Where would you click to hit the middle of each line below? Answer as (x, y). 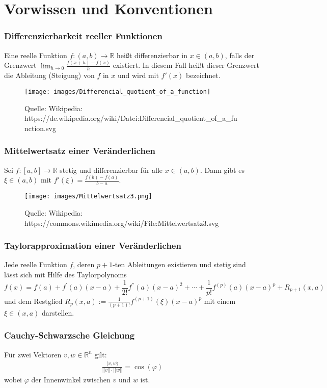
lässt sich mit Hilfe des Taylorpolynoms (65, 274)
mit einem (220, 301)
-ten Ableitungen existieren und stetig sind (179, 264)
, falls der (240, 55)
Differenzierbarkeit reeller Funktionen (83, 36)
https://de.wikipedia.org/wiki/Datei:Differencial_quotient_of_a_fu (131, 118)
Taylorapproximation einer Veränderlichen (93, 245)
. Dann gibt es (222, 170)
